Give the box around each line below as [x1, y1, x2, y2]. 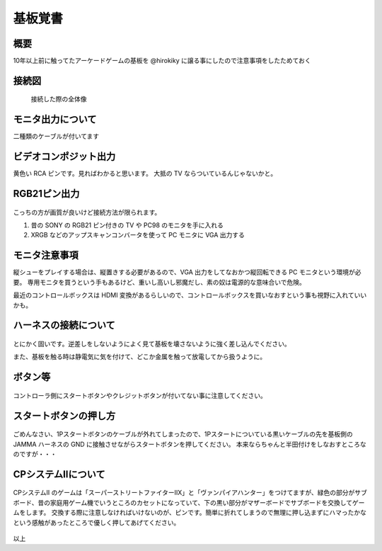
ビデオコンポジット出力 [13, 151, 116, 163]
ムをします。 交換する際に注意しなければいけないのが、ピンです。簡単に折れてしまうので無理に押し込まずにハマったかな [13, 509, 367, 517]
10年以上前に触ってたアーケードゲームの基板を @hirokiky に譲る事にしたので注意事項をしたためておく [13, 57, 311, 65]
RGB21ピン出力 [13, 188, 80, 200]
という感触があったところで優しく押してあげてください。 [13, 518, 180, 527]
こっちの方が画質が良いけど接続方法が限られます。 [13, 208, 161, 216]
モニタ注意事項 [13, 249, 79, 261]
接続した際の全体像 [30, 95, 87, 103]
